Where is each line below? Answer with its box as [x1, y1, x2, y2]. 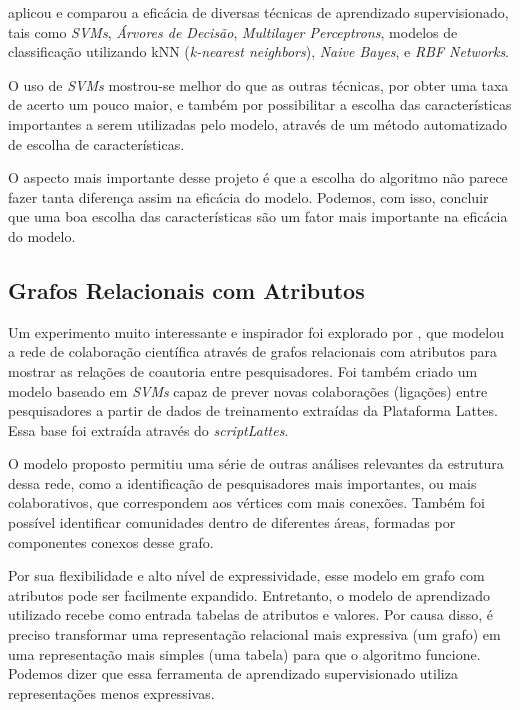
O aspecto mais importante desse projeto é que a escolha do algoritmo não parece [8, 167, 508, 188]
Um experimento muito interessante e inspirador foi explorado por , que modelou [8, 321, 504, 342]
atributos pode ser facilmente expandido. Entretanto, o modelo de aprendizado [8, 584, 490, 605]
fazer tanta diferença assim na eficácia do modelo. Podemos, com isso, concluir [8, 186, 489, 207]
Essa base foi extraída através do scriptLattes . [8, 419, 289, 440]
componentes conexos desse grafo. [8, 531, 214, 552]
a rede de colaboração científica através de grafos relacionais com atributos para [8, 341, 497, 362]
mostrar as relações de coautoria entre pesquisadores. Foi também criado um [8, 360, 478, 381]
